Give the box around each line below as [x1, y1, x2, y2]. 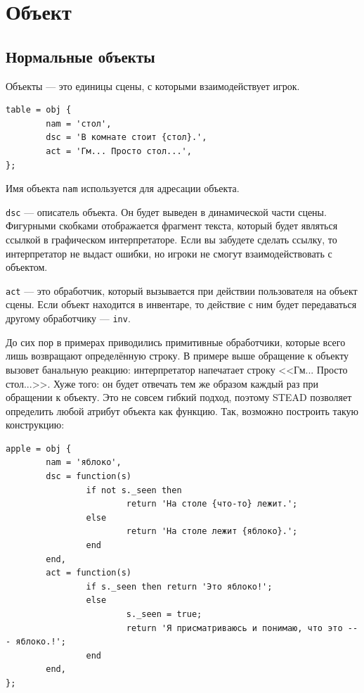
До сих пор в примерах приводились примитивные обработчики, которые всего [6, 334, 346, 349]
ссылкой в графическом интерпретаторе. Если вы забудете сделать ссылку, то [6, 232, 337, 247]
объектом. [6, 260, 48, 274]
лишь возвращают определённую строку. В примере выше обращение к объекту [6, 348, 349, 363]
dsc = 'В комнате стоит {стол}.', [46, 132, 207, 143]
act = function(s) [46, 568, 131, 578]
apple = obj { [6, 443, 72, 454]
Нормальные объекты [6, 45, 155, 67]
